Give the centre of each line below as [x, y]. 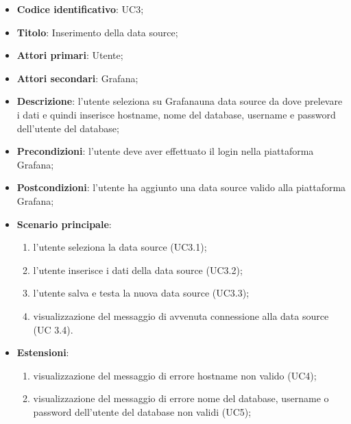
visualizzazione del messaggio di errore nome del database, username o [181, 398]
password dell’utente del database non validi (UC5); [142, 411]
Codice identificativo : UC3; [80, 9]
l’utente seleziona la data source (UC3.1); [120, 247]
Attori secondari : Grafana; [77, 78]
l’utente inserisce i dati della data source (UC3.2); [138, 270]
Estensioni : [43, 352]
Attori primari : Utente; [70, 55]
